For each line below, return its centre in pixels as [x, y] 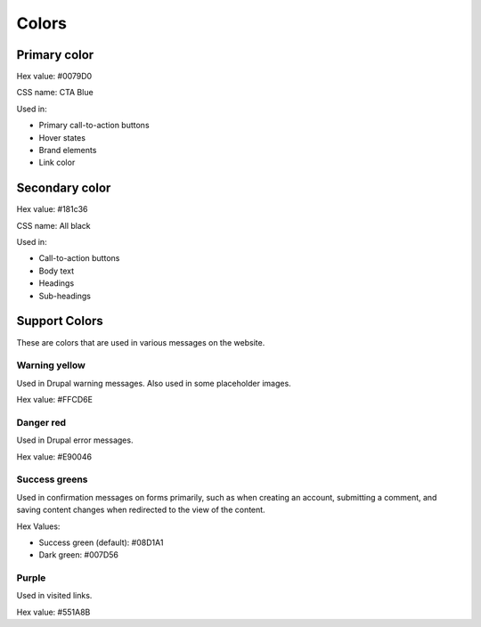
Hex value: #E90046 [54, 456]
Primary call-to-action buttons [94, 126]
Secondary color [64, 188]
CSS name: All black [53, 225]
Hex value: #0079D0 [54, 77]
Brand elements [68, 151]
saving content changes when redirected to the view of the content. [141, 510]
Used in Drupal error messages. [75, 440]
